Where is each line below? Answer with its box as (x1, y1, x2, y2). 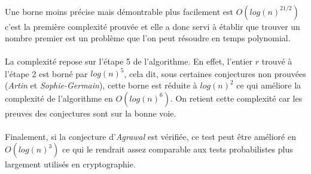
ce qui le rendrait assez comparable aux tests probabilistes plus (62, 143, 293, 155)
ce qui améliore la (236, 79, 301, 91)
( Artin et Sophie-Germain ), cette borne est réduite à (5, 79, 197, 91)
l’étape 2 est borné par (5, 67, 88, 80)
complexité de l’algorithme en (5, 91, 113, 104)
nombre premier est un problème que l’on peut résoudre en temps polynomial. (5, 32, 291, 44)
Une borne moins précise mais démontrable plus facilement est (5, 5, 233, 17)
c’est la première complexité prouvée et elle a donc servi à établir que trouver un (5, 20, 300, 32)
